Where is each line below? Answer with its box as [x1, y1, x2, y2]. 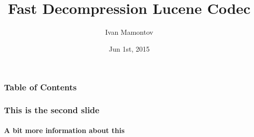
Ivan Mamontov [105, 27, 154, 37]
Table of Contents [4, 81, 77, 93]
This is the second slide [4, 104, 99, 116]
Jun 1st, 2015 [109, 43, 150, 54]
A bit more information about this [4, 125, 125, 135]
